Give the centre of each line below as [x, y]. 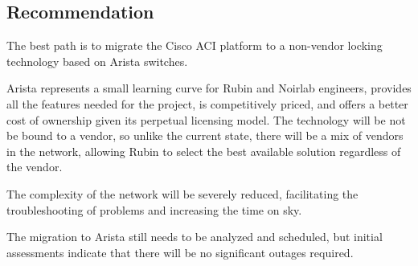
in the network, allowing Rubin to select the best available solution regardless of [204, 151]
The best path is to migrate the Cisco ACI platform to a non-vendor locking [195, 45]
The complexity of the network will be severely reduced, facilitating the [182, 193]
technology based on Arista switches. [97, 61]
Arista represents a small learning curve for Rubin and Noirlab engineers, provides [209, 88]
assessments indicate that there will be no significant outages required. [180, 252]
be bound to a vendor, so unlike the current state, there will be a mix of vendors [205, 135]
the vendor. [35, 167]
